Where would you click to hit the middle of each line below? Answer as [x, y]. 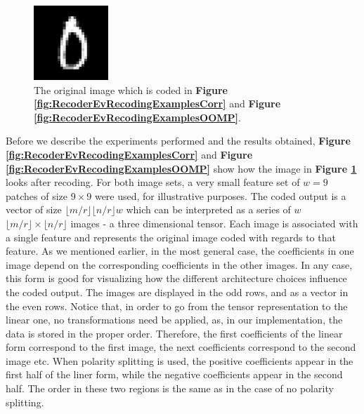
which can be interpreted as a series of [208, 209]
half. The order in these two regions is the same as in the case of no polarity [170, 388]
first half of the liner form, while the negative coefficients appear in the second [174, 374]
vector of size [34, 209]
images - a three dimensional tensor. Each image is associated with [214, 223]
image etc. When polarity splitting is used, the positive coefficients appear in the [180, 360]
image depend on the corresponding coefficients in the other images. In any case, [179, 264]
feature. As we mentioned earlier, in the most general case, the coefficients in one [180, 251]
